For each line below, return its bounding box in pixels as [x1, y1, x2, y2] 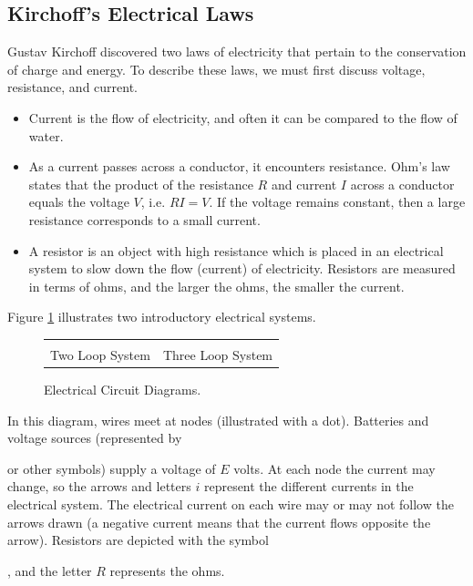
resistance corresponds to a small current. [28, 210, 261, 229]
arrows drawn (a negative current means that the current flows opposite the [7, 512, 431, 531]
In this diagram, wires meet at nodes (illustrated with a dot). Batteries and [7, 410, 429, 429]
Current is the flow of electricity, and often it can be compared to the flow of [28, 108, 458, 127]
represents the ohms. [109, 560, 225, 580]
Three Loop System [162, 344, 273, 364]
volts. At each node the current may [233, 458, 436, 478]
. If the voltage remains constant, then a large [209, 192, 466, 211]
